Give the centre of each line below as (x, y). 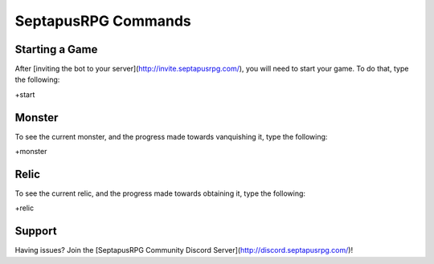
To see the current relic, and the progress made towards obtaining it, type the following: (160, 193)
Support (36, 232)
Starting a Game (56, 49)
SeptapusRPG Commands (103, 21)
